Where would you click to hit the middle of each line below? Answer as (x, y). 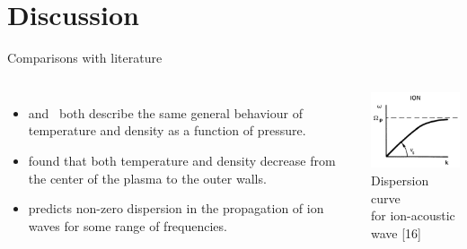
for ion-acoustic (413, 215)
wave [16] (396, 232)
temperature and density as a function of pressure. (167, 130)
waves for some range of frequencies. (128, 225)
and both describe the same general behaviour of (165, 112)
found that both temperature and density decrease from (182, 160)
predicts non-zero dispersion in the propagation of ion (176, 208)
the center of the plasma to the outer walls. (147, 178)
